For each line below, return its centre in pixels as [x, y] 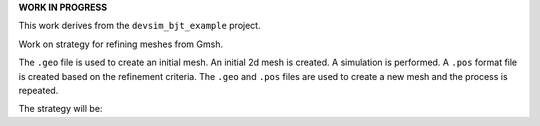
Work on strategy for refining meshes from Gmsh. [121, 44]
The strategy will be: [60, 109]
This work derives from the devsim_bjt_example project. [139, 26]
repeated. [38, 90]
